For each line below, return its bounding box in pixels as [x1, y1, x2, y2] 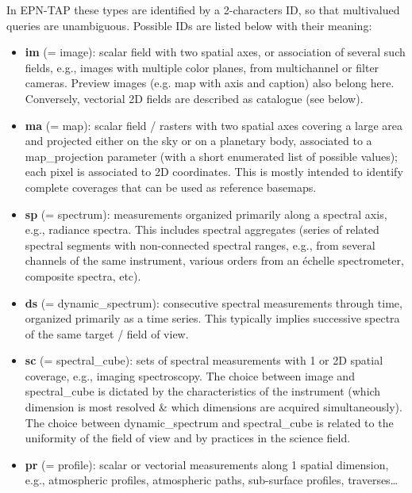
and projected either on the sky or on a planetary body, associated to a [25, 132, 372, 149]
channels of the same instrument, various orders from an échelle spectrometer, [25, 252, 404, 269]
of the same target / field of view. [25, 325, 189, 342]
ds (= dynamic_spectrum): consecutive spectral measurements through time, [25, 294, 402, 311]
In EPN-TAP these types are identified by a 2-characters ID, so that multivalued [6, 2, 400, 17]
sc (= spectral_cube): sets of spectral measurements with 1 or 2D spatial [25, 352, 383, 369]
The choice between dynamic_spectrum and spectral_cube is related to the [25, 414, 394, 430]
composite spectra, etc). [25, 267, 141, 284]
